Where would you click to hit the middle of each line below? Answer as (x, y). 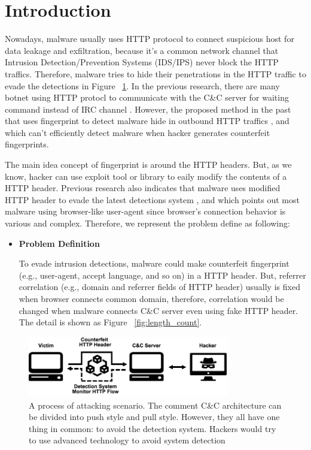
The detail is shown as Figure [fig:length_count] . (110, 322)
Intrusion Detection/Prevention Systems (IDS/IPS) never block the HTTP (142, 62)
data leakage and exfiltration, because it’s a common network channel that (142, 50)
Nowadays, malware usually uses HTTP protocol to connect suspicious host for (150, 39)
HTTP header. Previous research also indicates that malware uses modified (143, 188)
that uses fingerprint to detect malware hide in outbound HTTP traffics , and (147, 121)
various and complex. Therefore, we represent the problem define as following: (147, 223)
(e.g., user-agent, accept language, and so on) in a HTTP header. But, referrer (162, 275)
